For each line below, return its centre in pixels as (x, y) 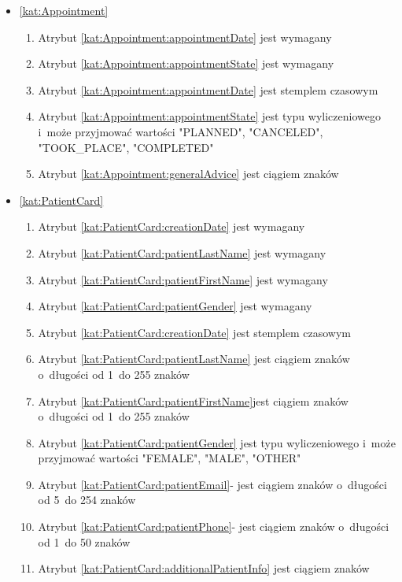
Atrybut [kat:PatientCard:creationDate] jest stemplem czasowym (195, 332)
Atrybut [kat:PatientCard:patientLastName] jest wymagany (182, 252)
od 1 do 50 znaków (84, 541)
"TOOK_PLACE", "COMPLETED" (126, 147)
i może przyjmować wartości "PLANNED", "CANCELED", (181, 131)
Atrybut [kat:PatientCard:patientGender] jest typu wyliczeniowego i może (217, 442)
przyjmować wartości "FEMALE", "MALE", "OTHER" (170, 458)
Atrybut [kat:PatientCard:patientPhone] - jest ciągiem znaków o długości (214, 526)
